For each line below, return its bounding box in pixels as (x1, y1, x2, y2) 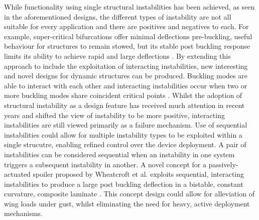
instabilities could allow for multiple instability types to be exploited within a (4, 129, 242, 140)
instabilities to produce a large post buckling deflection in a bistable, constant (4, 178, 243, 189)
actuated (4, 169, 31, 179)
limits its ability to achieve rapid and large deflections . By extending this (4, 50, 231, 61)
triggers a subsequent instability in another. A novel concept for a (4, 159, 206, 169)
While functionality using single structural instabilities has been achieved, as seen (4, 2, 255, 12)
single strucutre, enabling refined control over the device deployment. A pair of (4, 139, 246, 150)
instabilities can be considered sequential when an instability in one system (4, 149, 235, 159)
